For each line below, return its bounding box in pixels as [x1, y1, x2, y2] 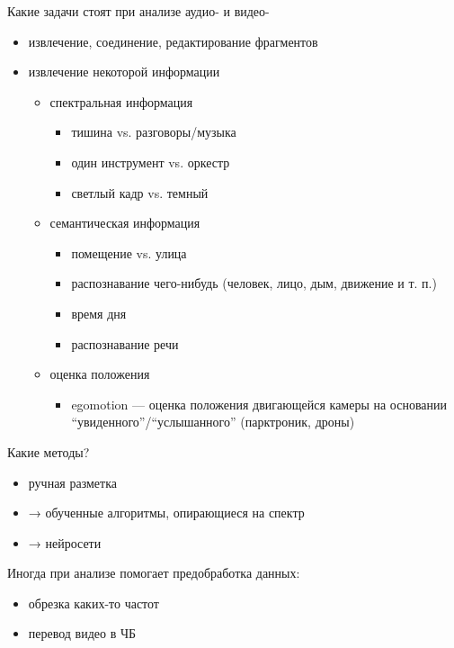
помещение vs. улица [71, 243, 187, 262]
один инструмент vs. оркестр [71, 152, 230, 171]
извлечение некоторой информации [28, 62, 220, 81]
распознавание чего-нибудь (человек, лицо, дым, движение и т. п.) [71, 274, 437, 292]
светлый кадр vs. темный [71, 183, 209, 202]
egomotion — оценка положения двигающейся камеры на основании [71, 394, 448, 413]
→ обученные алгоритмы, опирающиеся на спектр [28, 503, 305, 522]
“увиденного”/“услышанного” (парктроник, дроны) [71, 412, 355, 431]
